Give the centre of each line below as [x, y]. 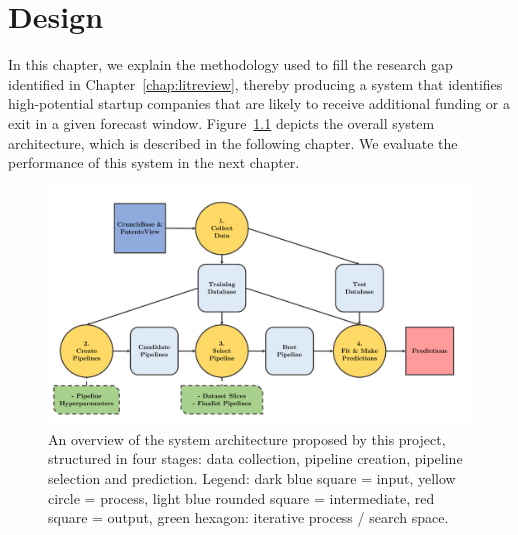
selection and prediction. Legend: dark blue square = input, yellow [252, 477]
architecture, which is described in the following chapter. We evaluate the [233, 142]
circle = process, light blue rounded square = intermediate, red [241, 497]
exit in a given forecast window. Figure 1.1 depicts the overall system [221, 122]
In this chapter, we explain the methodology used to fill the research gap [230, 64]
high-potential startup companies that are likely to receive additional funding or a [259, 103]
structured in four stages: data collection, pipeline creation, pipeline [255, 458]
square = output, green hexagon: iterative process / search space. [248, 517]
